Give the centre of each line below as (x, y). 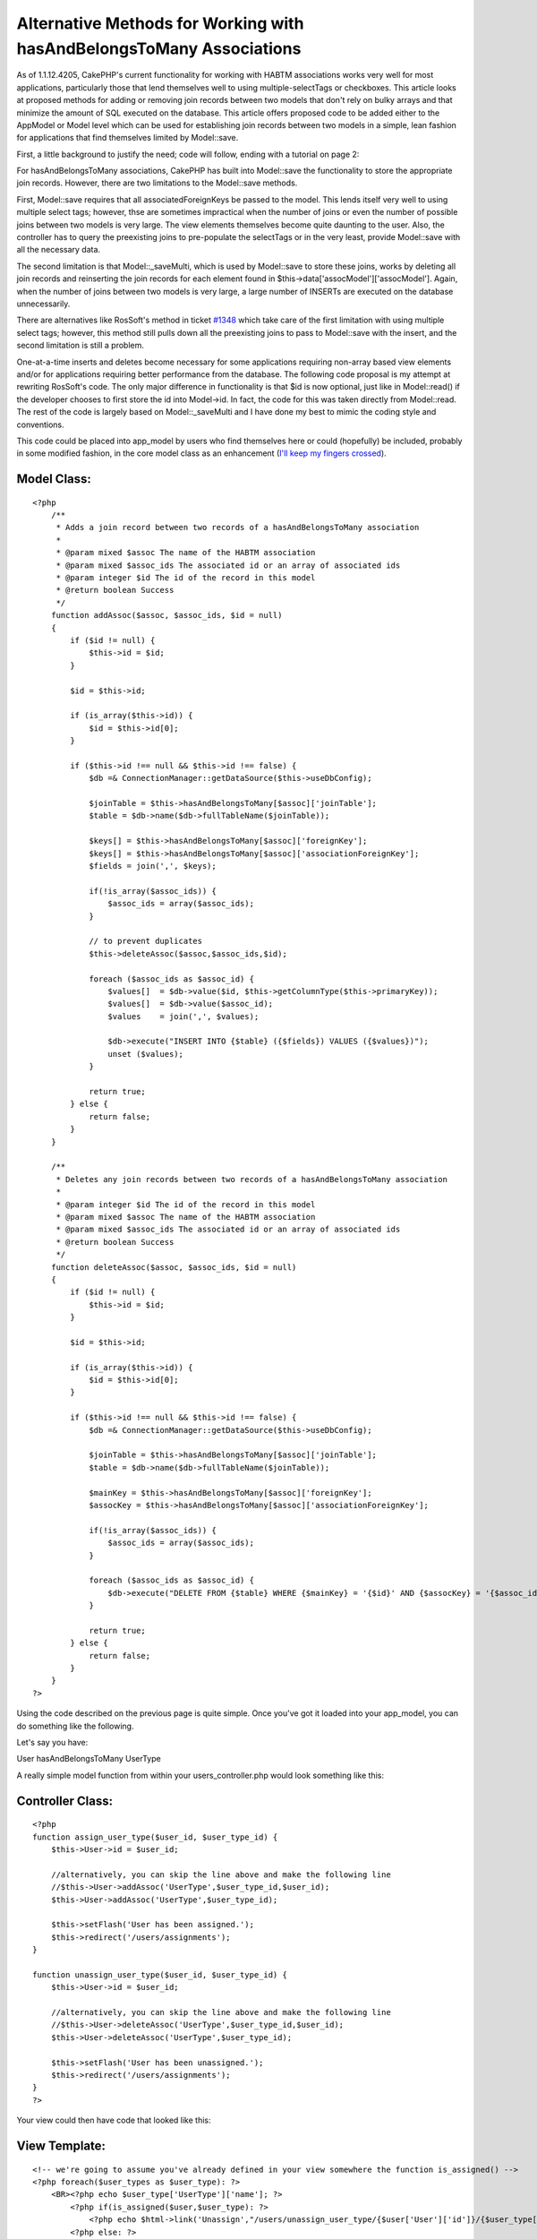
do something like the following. (75, 1726)
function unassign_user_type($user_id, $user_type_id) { (160, 1974)
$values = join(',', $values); (183, 1016)
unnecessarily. (43, 304)
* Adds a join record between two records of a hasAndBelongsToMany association (238, 528)
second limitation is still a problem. (81, 346)
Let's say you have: (52, 1742)
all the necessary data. (59, 250)
